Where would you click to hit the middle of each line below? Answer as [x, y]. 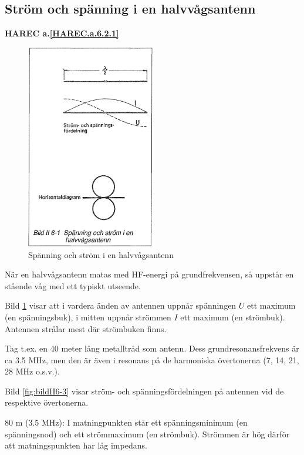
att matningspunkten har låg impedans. [76, 445]
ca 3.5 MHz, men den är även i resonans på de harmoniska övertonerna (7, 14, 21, [152, 359]
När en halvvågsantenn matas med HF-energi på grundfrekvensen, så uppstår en [149, 274]
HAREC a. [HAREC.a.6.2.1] [62, 33]
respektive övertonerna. [47, 402]
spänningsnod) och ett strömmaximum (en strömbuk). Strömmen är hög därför [147, 434]
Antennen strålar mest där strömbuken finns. [86, 328]
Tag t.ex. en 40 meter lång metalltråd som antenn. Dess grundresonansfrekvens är [152, 348]
